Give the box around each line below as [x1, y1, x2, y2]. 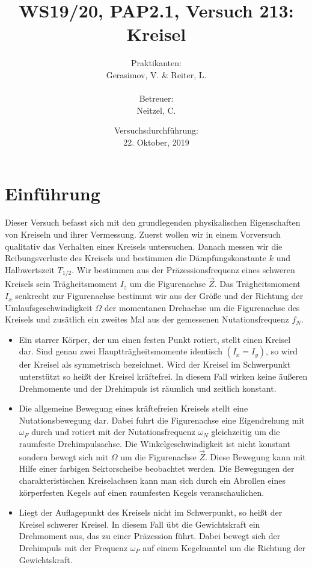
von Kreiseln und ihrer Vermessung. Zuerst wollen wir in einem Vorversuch [5, 228, 281, 240]
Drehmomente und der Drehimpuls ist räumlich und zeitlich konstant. [19, 381, 277, 394]
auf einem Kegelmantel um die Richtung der [142, 541, 306, 554]
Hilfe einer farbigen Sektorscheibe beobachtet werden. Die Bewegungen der [19, 462, 295, 475]
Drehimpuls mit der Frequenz [19, 541, 128, 554]
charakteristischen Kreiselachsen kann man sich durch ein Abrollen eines [19, 474, 286, 486]
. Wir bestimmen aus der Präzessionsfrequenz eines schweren [72, 263, 295, 276]
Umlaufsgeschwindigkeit [5, 301, 93, 313]
